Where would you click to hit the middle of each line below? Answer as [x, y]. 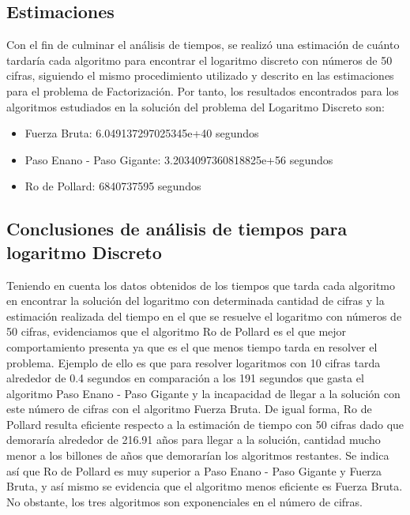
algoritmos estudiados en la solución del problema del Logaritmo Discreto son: [196, 106]
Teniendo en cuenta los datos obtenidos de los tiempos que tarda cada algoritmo [201, 285]
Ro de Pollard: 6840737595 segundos [113, 186]
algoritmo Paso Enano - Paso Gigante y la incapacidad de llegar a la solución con [203, 393]
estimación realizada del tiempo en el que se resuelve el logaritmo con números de [204, 316]
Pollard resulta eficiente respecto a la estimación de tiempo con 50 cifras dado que [205, 424]
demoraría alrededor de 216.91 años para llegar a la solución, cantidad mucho [194, 440]
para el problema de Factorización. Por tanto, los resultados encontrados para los [203, 90]
